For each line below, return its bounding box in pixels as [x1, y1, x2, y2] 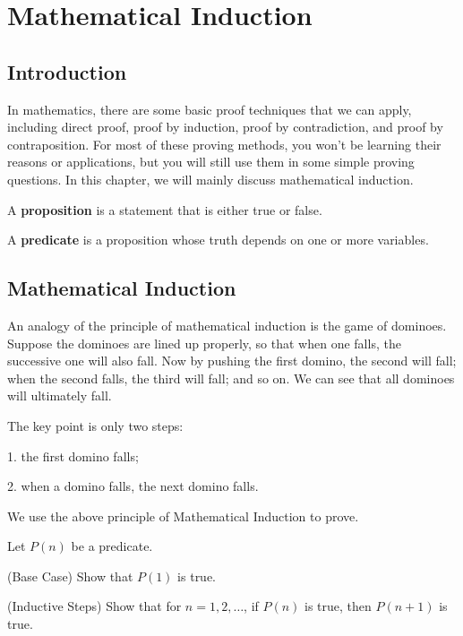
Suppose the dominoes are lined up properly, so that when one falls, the [7, 333, 401, 352]
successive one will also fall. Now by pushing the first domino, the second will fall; [7, 351, 457, 370]
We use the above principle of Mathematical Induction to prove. [7, 506, 359, 525]
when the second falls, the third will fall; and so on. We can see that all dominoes [7, 368, 455, 387]
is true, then [304, 597, 372, 615]
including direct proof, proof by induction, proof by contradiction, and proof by [7, 117, 443, 136]
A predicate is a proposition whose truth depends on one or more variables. [7, 230, 429, 249]
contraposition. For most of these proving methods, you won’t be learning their [7, 134, 442, 153]
